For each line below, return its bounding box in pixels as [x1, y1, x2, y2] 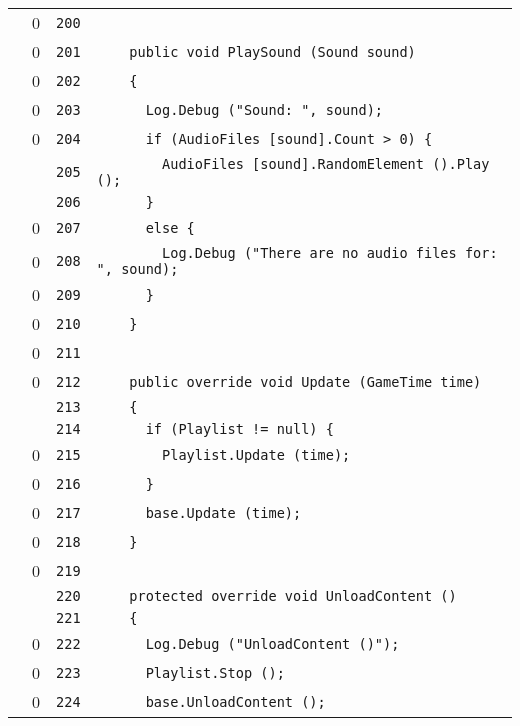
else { [145, 219, 195, 236]
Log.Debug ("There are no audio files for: [162, 245, 498, 261]
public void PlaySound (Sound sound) [129, 43, 416, 60]
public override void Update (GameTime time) [129, 373, 482, 390]
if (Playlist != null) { [145, 421, 334, 437]
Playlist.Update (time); [162, 446, 351, 463]
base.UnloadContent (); [145, 693, 326, 710]
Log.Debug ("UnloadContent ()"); [145, 635, 400, 652]
